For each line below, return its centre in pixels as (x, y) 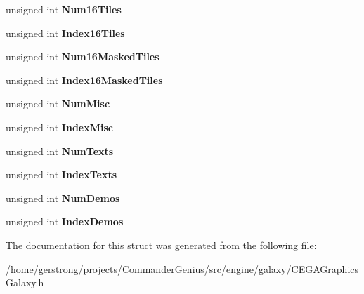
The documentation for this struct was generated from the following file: (161, 245)
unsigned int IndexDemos (65, 221)
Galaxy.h (25, 282)
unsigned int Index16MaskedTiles (84, 80)
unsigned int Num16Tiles (64, 9)
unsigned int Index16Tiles (65, 33)
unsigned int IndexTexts (61, 174)
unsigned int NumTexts (60, 151)
